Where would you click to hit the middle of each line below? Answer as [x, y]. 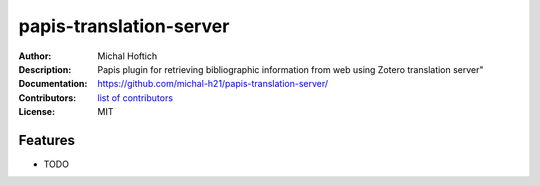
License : [36, 112]
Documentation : [53, 84]
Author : [35, 56]
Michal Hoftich [127, 56]
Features [46, 140]
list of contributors [135, 97]
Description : [45, 69]
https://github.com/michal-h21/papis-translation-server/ [213, 84]
